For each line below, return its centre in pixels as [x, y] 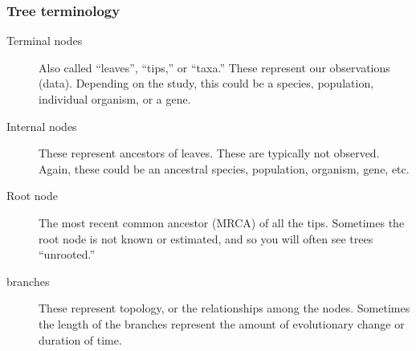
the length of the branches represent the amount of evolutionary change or [222, 323]
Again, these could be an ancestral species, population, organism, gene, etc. [224, 168]
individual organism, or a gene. [115, 99]
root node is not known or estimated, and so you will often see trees [206, 238]
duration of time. [80, 339]
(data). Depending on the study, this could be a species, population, [206, 83]
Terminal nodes [45, 41]
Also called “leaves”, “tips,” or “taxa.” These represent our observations [214, 67]
